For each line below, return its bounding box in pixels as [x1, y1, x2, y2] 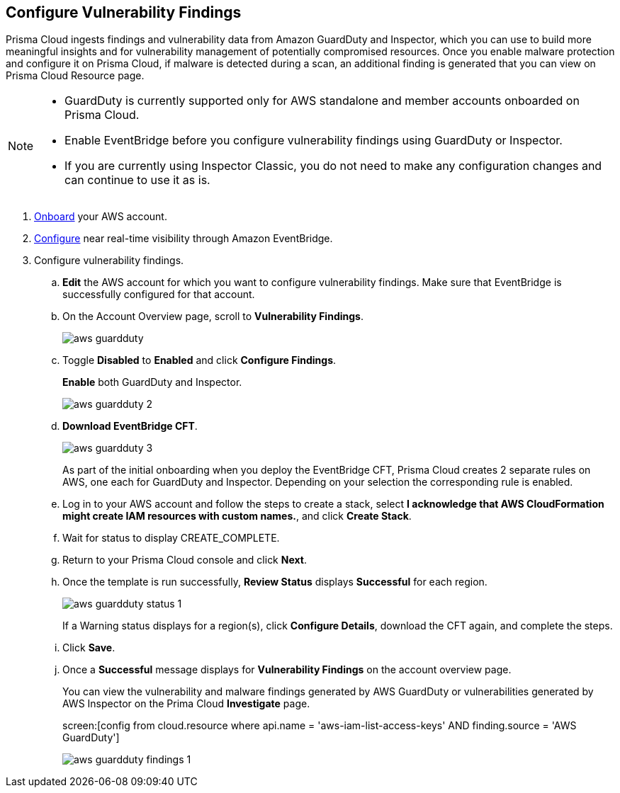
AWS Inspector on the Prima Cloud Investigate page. [62, 697, 310, 710]
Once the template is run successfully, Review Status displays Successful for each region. [62, 576, 487, 588]
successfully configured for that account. [62, 288, 255, 301]
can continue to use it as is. [64, 173, 210, 188]
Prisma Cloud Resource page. [6, 69, 145, 82]
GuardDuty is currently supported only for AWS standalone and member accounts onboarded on [64, 93, 580, 108]
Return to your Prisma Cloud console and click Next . [62, 554, 307, 566]
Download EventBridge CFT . [62, 420, 198, 433]
